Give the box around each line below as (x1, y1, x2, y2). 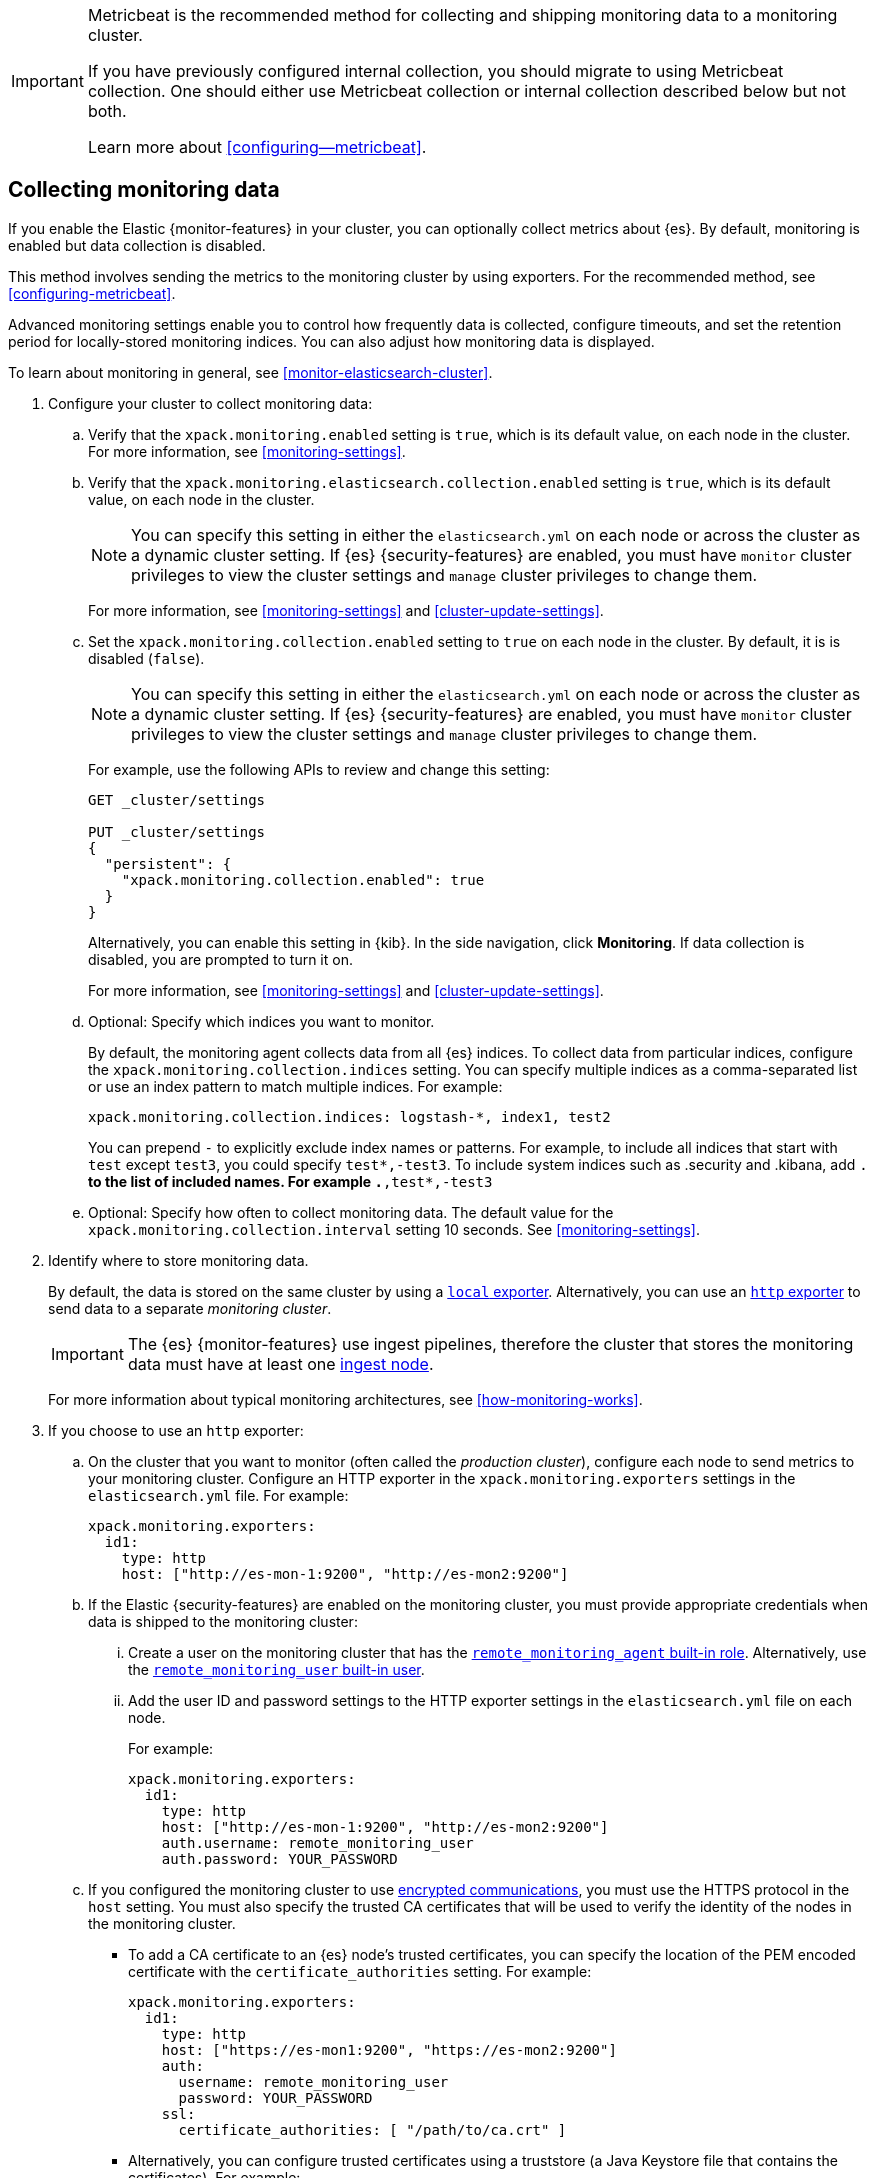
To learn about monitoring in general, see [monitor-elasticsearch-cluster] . (8, 363, 493, 381)
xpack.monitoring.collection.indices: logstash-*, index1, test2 (88, 1108, 611, 1125)
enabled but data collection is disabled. (8, 236, 266, 254)
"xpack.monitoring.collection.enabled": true (121, 871, 485, 888)
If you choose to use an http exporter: (48, 1421, 304, 1439)
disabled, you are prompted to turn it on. (88, 950, 353, 968)
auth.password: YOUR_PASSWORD (161, 1850, 398, 1867)
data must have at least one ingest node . (127, 1353, 434, 1374)
